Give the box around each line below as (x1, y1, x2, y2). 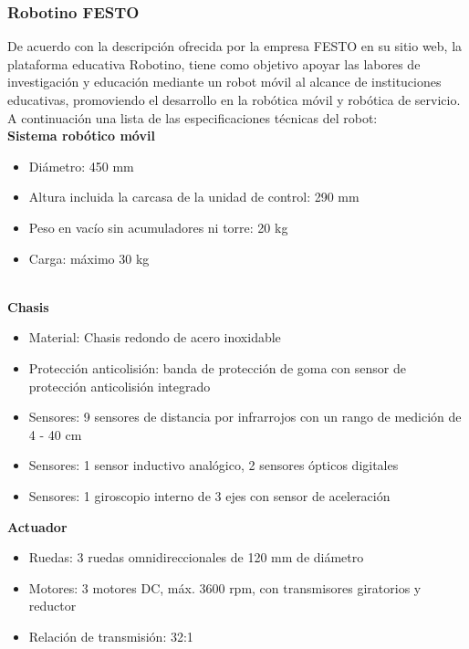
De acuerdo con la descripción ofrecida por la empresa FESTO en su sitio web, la (7, 37, 463, 56)
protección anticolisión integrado (28, 376, 211, 395)
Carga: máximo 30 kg (28, 248, 150, 267)
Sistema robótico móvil (7, 126, 155, 145)
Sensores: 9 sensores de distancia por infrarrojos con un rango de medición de (28, 407, 462, 426)
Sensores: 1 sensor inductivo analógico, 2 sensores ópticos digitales (28, 455, 399, 475)
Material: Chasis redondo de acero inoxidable (28, 328, 281, 347)
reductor (28, 596, 77, 615)
